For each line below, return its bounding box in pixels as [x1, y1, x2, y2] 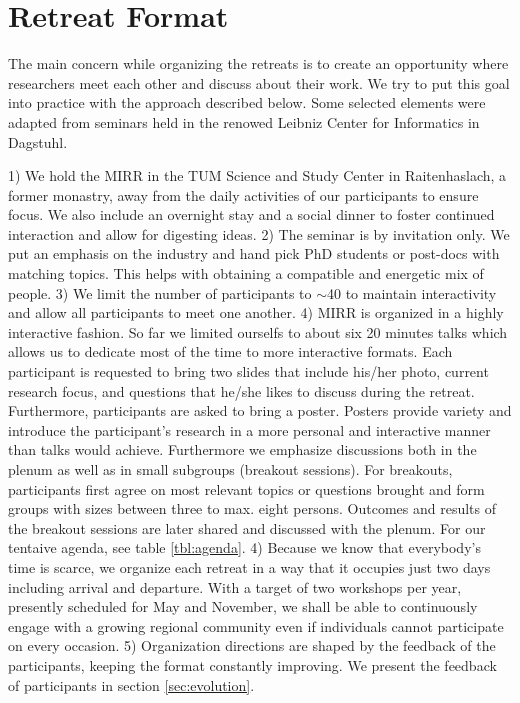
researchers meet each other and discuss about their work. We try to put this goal [8, 72, 510, 93]
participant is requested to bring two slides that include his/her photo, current [8, 361, 489, 382]
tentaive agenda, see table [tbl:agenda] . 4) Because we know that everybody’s [8, 537, 481, 558]
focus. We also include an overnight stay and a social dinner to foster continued [8, 204, 495, 225]
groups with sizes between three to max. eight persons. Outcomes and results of [8, 498, 496, 519]
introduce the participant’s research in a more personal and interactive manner [8, 419, 491, 440]
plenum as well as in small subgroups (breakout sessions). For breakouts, [8, 459, 453, 479]
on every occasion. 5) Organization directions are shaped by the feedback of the [8, 635, 496, 656]
